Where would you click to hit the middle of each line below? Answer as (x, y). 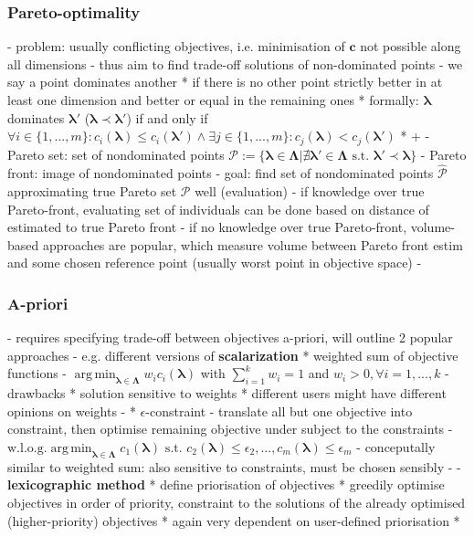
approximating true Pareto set (92, 191)
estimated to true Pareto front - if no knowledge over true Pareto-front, (207, 227)
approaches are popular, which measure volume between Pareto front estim (253, 244)
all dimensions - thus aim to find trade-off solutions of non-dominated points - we (235, 63)
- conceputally (396, 447)
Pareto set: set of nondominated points (116, 154)
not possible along (411, 46)
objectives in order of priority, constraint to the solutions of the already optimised (237, 502)
